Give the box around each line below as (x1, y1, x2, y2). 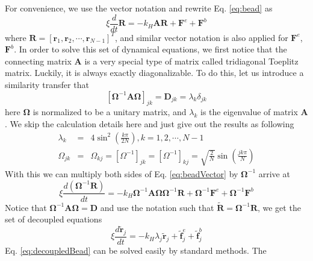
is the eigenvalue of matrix (200, 105, 298, 118)
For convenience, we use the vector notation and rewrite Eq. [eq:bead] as (5, 2, 273, 14)
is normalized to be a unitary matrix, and (33, 105, 187, 118)
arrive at (258, 167, 290, 180)
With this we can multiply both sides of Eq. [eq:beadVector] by (5, 167, 238, 180)
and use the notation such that (100, 201, 214, 213)
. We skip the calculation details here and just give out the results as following (5, 118, 294, 130)
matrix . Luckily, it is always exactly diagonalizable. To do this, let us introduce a (5, 66, 304, 79)
